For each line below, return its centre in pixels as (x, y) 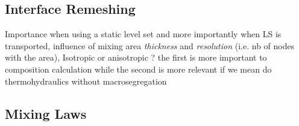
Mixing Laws (46, 113)
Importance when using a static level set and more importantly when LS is (143, 34)
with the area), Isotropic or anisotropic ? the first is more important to (136, 57)
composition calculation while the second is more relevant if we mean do (138, 69)
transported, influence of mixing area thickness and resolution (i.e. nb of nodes (150, 45)
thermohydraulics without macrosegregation (86, 81)
